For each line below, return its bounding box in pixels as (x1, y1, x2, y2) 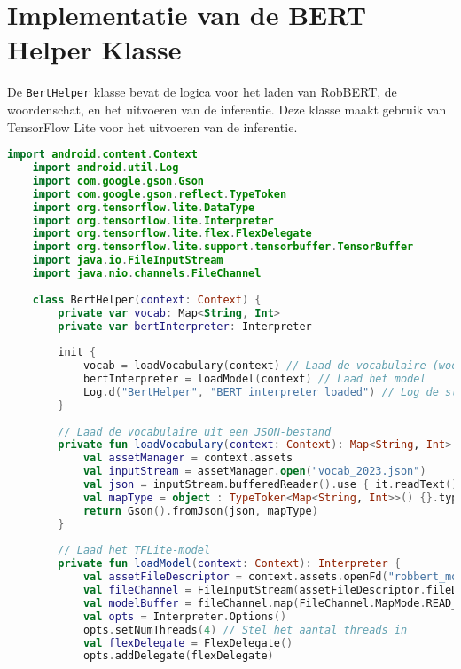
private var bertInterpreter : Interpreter (58, 319, 312, 333)
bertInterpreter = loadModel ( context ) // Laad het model (82, 373, 426, 386)
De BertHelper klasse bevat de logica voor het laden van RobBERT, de (7, 83, 397, 101)
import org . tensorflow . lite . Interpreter (32, 214, 274, 227)
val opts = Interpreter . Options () (82, 610, 287, 623)
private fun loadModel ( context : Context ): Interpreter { (58, 557, 402, 571)
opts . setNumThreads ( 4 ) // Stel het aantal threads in (82, 623, 408, 636)
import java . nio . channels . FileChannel (32, 267, 262, 280)
